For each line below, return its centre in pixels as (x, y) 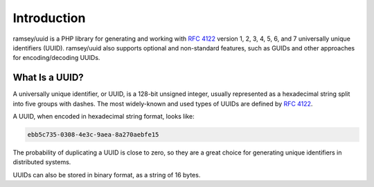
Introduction (49, 18)
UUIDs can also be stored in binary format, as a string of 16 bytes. (107, 175)
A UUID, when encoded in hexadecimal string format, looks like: (104, 117)
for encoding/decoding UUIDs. (56, 58)
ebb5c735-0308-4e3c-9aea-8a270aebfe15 (93, 135)
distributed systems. (42, 162)
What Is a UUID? (48, 78)
